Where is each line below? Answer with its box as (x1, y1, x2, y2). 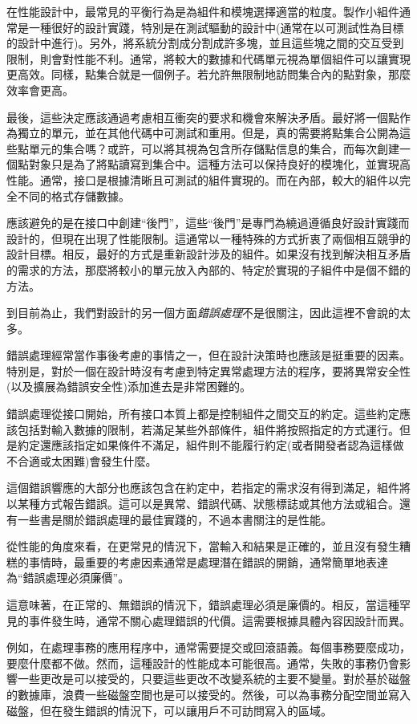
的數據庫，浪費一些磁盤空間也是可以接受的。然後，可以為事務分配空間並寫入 (6, 685, 411, 702)
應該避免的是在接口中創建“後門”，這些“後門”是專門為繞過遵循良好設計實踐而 (6, 214, 410, 231)
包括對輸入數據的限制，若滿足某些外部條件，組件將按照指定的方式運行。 (17, 421, 399, 437)
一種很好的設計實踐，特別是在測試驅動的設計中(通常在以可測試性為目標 (28, 18, 404, 35)
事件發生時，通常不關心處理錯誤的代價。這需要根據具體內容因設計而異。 (28, 612, 411, 628)
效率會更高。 (6, 81, 74, 98)
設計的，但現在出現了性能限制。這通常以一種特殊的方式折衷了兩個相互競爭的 (6, 230, 411, 246)
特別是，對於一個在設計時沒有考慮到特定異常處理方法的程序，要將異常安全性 (6, 362, 411, 379)
